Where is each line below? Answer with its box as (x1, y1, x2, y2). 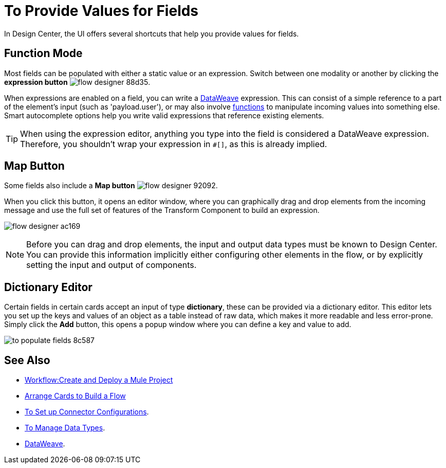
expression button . (4, 77, 151, 86)
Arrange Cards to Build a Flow (25, 391, 126, 401)
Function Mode (4, 47, 83, 60)
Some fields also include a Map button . (4, 181, 218, 190)
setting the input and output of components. (26, 260, 197, 271)
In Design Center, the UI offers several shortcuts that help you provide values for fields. (4, 29, 299, 38)
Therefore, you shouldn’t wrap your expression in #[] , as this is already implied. (20, 138, 327, 149)
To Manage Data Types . (25, 423, 105, 433)
